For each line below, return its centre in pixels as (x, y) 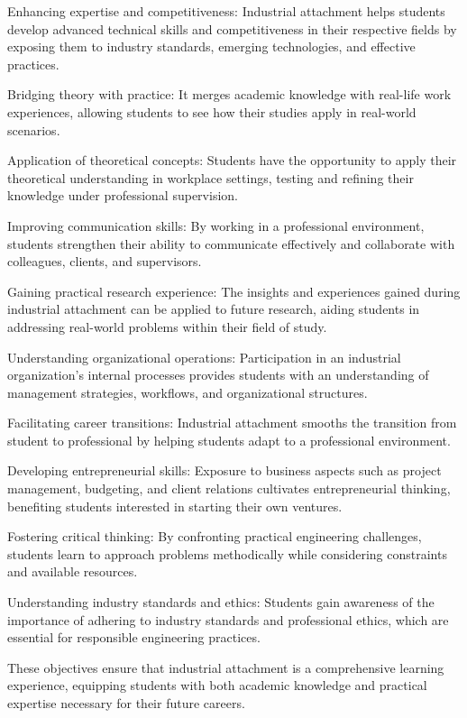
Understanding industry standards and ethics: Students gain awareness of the (221, 602)
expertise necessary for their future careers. (126, 703)
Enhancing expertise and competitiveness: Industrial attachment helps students (226, 11)
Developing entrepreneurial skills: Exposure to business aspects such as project (224, 470)
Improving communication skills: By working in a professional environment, (216, 225)
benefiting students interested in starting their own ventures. (175, 506)
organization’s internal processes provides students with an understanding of (218, 375)
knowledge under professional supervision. (123, 195)
